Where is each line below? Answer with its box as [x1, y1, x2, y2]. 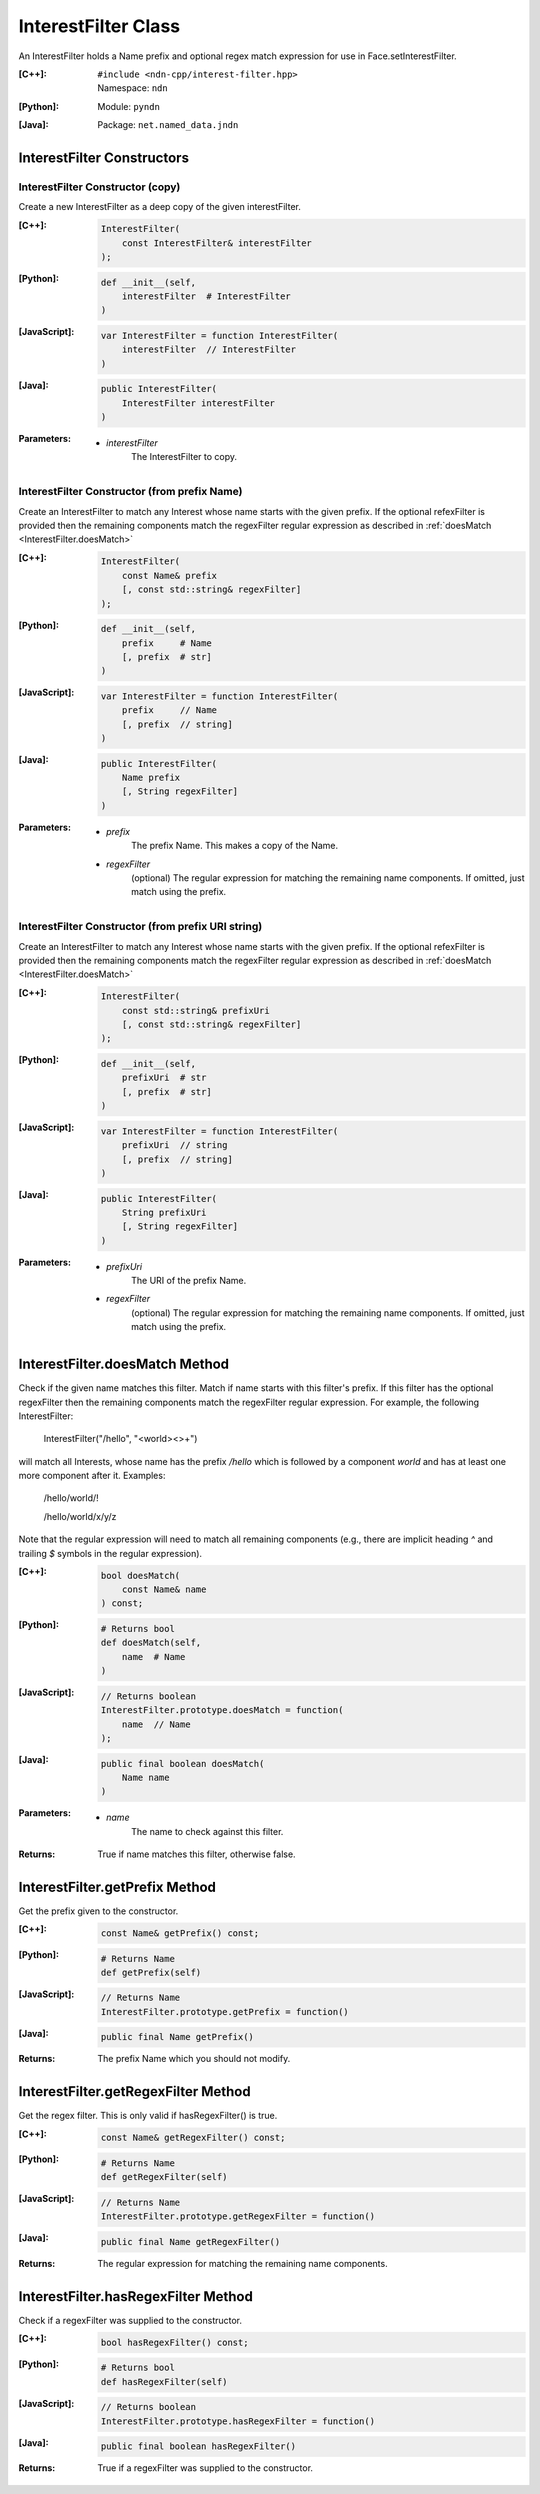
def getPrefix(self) [100, 1966, 202, 1978]
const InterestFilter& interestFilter [121, 237, 312, 249]
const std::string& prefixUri [121, 1005, 270, 1016]
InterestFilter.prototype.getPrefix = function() [100, 2006, 349, 2017]
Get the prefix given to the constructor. [18, 1905, 179, 1917]
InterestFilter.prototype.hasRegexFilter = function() [100, 2415, 375, 2427]
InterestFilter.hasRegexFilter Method [18, 2288, 254, 2305]
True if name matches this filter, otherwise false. [97, 1848, 296, 1860]
